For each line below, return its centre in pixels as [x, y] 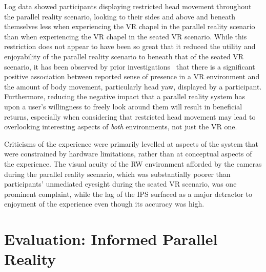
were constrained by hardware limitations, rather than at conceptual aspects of [128, 154]
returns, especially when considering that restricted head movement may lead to [130, 116]
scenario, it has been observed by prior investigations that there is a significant [130, 66]
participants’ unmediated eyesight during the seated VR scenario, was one [120, 184]
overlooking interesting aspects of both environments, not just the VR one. [121, 127]
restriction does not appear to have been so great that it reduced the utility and [130, 46]
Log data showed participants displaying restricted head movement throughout [128, 6]
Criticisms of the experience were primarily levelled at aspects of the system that [131, 143]
